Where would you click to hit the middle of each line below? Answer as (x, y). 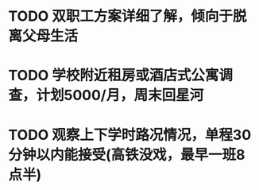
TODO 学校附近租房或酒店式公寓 (114, 76)
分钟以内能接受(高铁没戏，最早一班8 (127, 155)
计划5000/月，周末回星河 (120, 95)
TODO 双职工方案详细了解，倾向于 (120, 16)
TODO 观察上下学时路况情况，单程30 (130, 135)
